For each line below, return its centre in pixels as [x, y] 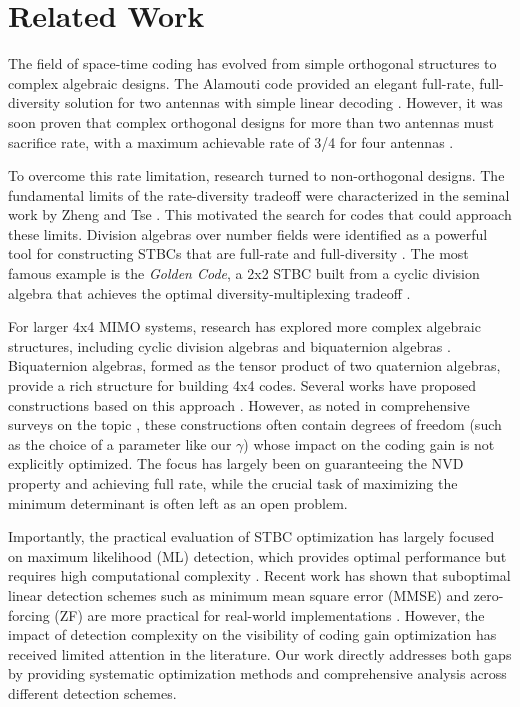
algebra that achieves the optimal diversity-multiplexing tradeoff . [209, 292]
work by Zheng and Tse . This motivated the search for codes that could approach [260, 214]
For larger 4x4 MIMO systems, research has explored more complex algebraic [244, 326]
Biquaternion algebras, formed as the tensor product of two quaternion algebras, [254, 365]
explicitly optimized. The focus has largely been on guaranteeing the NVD [236, 463]
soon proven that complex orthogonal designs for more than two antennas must [251, 121]
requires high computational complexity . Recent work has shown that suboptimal [259, 575]
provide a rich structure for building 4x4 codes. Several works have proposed [242, 385]
